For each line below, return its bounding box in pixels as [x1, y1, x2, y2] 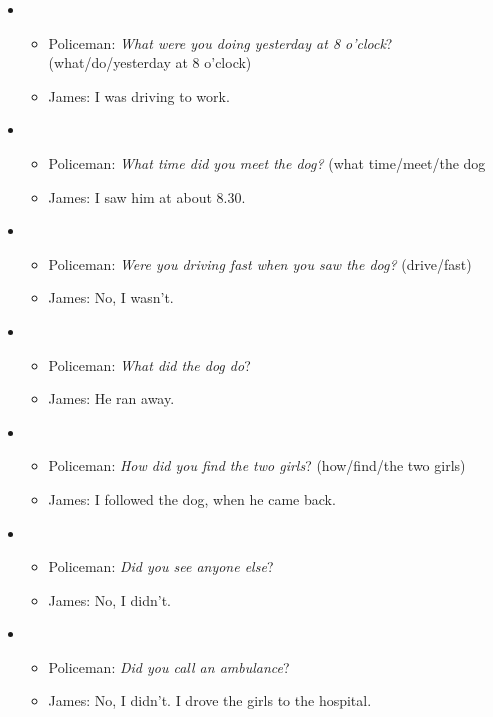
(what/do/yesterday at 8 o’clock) [48, 52, 252, 73]
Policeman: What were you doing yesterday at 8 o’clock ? [48, 32, 393, 53]
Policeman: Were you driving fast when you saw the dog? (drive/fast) [48, 253, 472, 274]
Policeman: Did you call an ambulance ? [48, 656, 290, 677]
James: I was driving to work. [48, 85, 230, 106]
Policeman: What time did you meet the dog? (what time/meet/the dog [48, 152, 486, 173]
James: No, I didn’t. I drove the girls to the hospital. [48, 690, 372, 711]
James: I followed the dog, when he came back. [48, 488, 336, 509]
